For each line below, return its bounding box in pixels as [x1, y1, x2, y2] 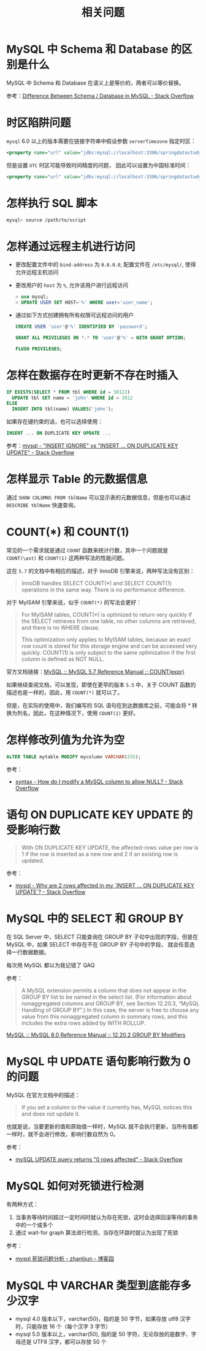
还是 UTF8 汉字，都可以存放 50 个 [20, 1338, 107, 1345]
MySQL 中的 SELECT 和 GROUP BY [6, 911, 184, 926]
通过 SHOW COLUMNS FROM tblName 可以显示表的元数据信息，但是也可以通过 [6, 494, 191, 501]
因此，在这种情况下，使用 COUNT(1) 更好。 [32, 709, 139, 717]
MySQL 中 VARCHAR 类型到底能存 [6, 1279, 181, 1292]
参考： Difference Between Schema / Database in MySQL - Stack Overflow [6, 92, 194, 99]
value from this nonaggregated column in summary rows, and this [21, 1013, 188, 1020]
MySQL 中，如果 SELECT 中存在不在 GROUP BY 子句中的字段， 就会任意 [6, 940, 189, 948]
